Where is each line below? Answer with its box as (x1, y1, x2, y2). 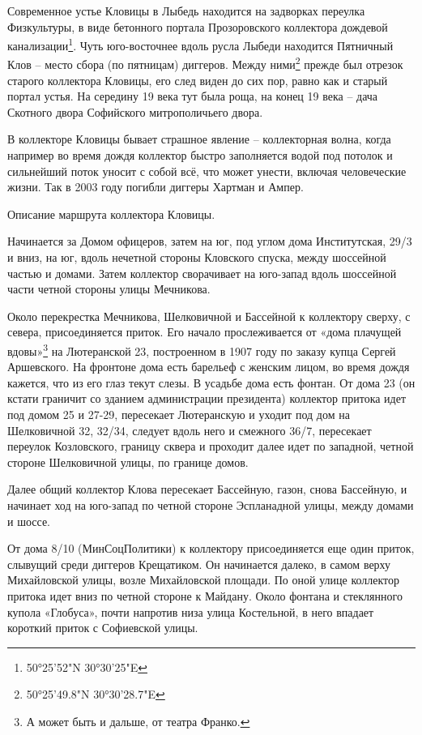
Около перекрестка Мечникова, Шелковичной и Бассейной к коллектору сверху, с (7, 307, 411, 324)
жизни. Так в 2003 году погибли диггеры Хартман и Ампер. (7, 178, 304, 195)
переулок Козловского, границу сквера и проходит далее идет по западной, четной (7, 438, 414, 455)
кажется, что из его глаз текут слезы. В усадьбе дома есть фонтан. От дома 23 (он (7, 374, 416, 391)
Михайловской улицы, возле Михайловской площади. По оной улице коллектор (7, 571, 400, 588)
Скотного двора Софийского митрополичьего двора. (7, 103, 263, 120)
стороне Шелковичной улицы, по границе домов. (7, 453, 249, 470)
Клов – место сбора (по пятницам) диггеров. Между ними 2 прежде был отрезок (7, 53, 403, 73)
